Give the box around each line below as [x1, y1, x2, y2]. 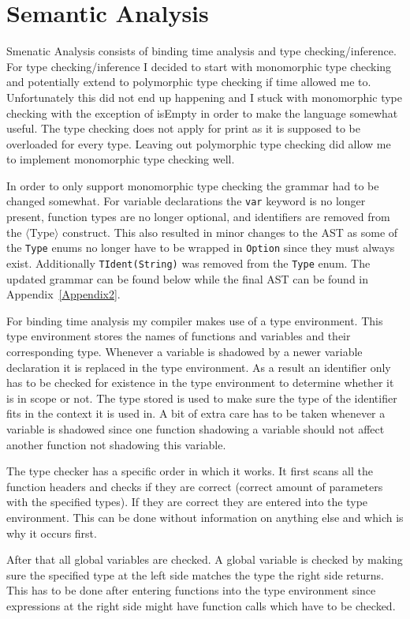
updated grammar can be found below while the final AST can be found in [6, 270, 369, 287]
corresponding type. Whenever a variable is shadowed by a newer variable [6, 343, 363, 359]
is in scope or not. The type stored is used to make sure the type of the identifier [6, 389, 397, 406]
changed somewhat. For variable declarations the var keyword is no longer [6, 193, 366, 209]
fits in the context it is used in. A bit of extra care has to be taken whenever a [6, 405, 386, 422]
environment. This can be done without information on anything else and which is [6, 508, 404, 525]
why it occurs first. [6, 524, 97, 541]
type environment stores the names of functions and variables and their [6, 328, 351, 344]
